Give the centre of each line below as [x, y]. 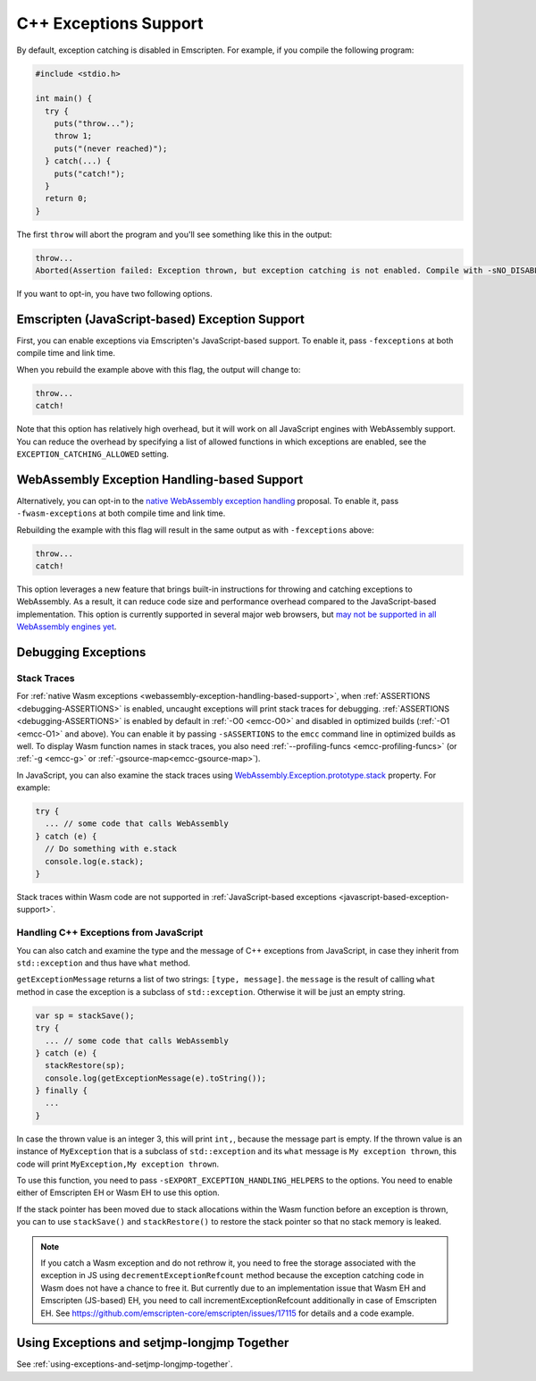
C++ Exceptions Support [110, 23]
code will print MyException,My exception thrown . [118, 1164]
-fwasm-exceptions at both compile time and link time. [121, 513]
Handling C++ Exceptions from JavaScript [110, 932]
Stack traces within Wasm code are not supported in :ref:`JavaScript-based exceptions [176, 897]
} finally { [62, 1091]
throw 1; [73, 136]
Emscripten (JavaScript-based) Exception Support [161, 319]
